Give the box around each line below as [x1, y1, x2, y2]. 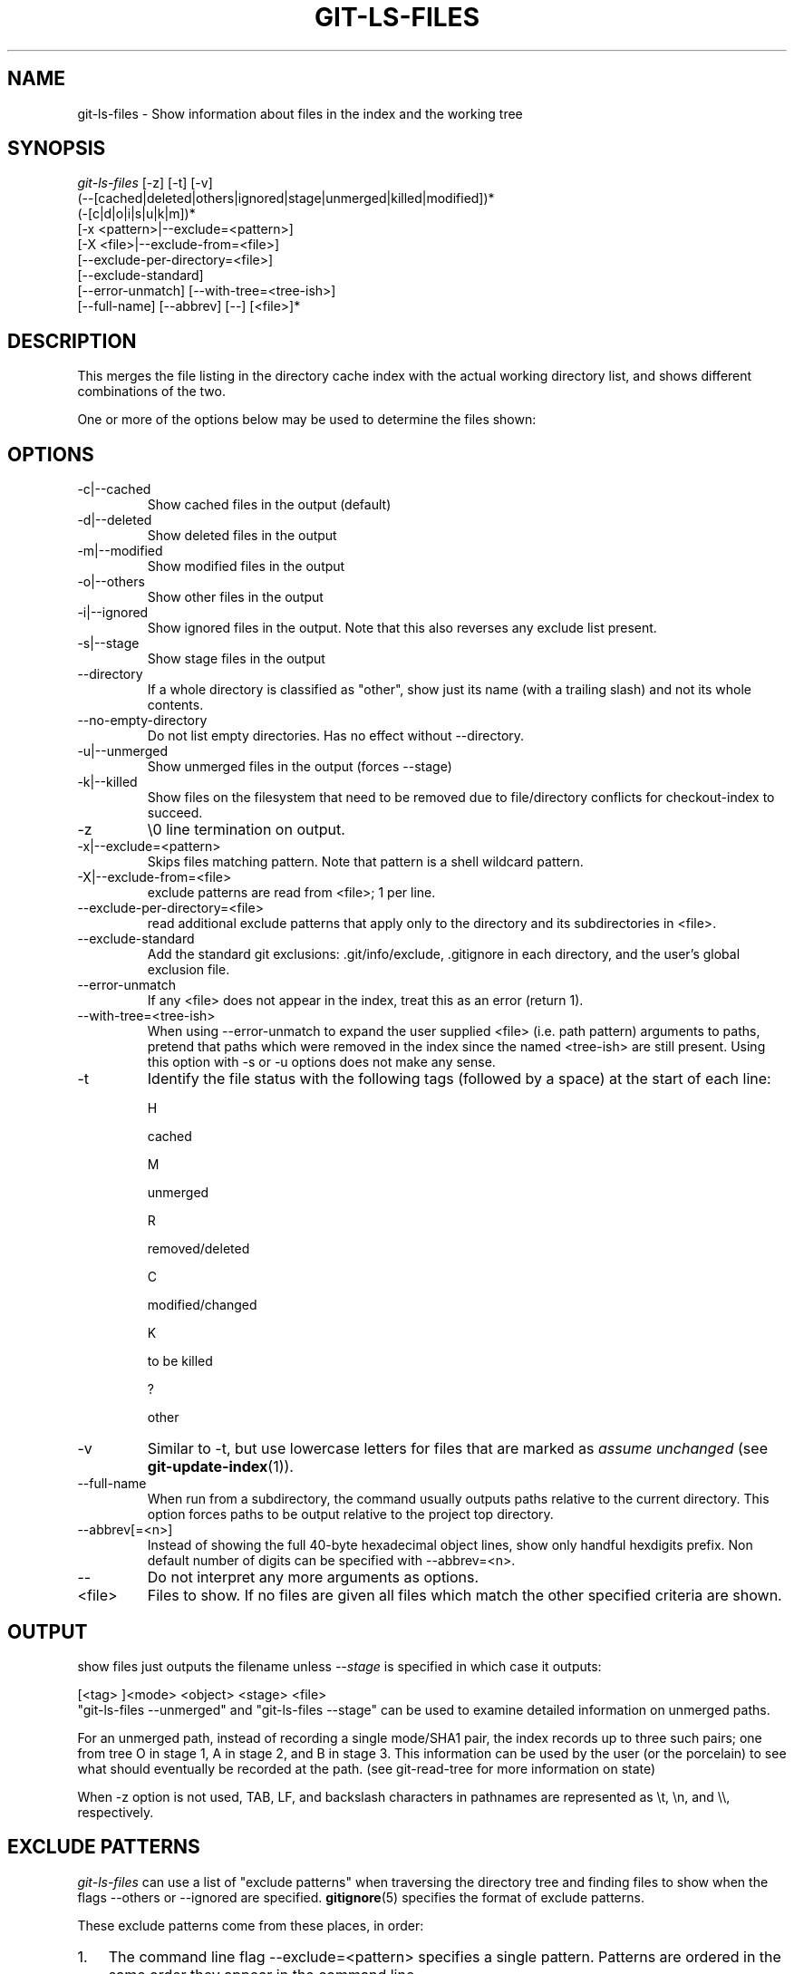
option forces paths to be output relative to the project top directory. [147, 1506, 554, 1523]
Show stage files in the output [147, 651, 325, 667]
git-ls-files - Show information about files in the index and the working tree [77, 105, 523, 121]
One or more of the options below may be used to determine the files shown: [77, 411, 537, 428]
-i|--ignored [77, 605, 149, 621]
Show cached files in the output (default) [147, 497, 392, 513]
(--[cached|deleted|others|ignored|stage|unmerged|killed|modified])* [77, 190, 495, 207]
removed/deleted [147, 1241, 250, 1257]
